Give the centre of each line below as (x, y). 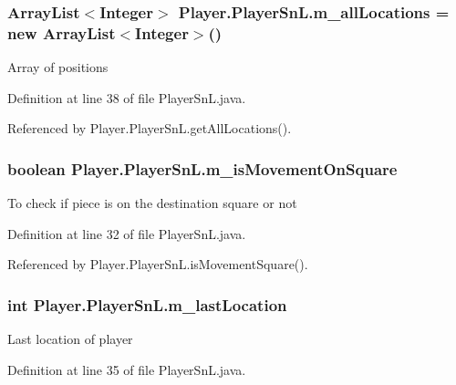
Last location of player (70, 339)
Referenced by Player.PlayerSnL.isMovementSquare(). (158, 264)
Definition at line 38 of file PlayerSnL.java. (127, 97)
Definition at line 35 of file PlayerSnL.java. (127, 369)
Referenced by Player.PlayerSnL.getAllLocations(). (150, 128)
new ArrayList (62, 32)
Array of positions (58, 67)
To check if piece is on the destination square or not (152, 203)
